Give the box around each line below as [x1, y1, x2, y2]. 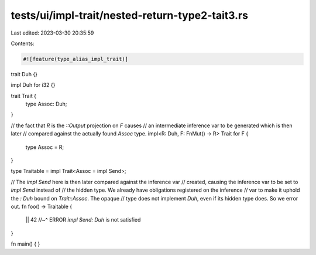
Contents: [11, 40, 35, 47]
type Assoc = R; [25, 144, 64, 151]
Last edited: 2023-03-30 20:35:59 [11, 29, 94, 36]
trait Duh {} [11, 70, 38, 77]
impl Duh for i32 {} [11, 81, 56, 89]
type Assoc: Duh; [25, 100, 67, 108]
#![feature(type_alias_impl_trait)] [23, 56, 129, 62]
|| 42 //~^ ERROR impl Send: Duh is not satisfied [25, 216, 141, 223]
